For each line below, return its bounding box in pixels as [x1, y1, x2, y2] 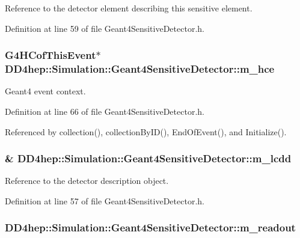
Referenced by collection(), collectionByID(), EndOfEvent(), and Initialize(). [5, 125, 287, 138]
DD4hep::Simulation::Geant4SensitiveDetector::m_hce [5, 61, 275, 76]
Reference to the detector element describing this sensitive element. [5, 2, 253, 14]
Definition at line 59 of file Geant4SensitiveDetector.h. [5, 22, 204, 34]
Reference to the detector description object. [5, 174, 169, 187]
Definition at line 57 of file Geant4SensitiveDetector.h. [5, 194, 204, 207]
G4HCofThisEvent [5, 47, 96, 63]
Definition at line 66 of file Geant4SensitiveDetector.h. [5, 105, 204, 117]
